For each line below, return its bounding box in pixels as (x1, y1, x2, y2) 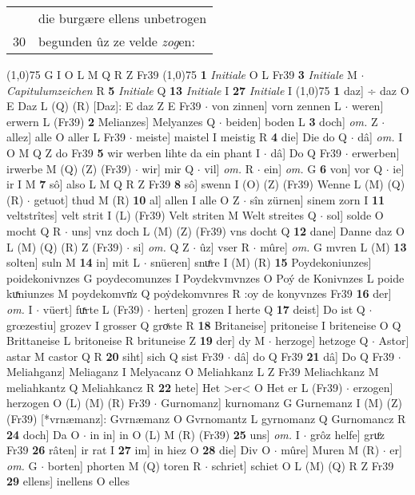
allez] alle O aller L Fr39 (6, 129, 126, 145)
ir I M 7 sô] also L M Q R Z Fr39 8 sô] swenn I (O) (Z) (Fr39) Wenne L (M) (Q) (6, 176, 405, 192)
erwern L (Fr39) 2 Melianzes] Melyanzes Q (6, 113, 216, 129)
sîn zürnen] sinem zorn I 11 (249, 191, 385, 208)
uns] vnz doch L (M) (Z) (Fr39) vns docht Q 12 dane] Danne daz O (71, 222, 405, 239)
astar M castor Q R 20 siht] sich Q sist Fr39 (6, 347, 224, 364)
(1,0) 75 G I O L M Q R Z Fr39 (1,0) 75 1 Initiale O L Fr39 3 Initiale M (6, 66, 357, 82)
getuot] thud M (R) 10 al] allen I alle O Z (34, 191, 240, 208)
